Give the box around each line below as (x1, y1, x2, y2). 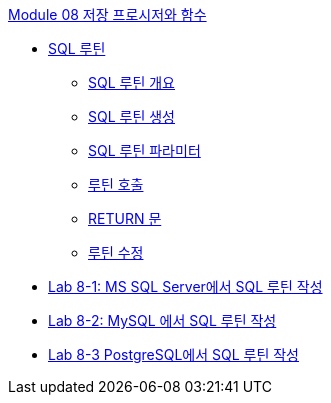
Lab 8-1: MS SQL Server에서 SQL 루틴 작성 (48, 278, 323, 295)
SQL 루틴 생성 (88, 108, 175, 125)
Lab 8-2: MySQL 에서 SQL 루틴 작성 (48, 312, 277, 329)
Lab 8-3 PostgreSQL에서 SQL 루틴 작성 (48, 346, 299, 363)
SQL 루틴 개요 (88, 74, 175, 91)
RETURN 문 (88, 210, 162, 227)
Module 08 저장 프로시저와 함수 (8, 6, 207, 23)
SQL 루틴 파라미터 (88, 142, 201, 159)
